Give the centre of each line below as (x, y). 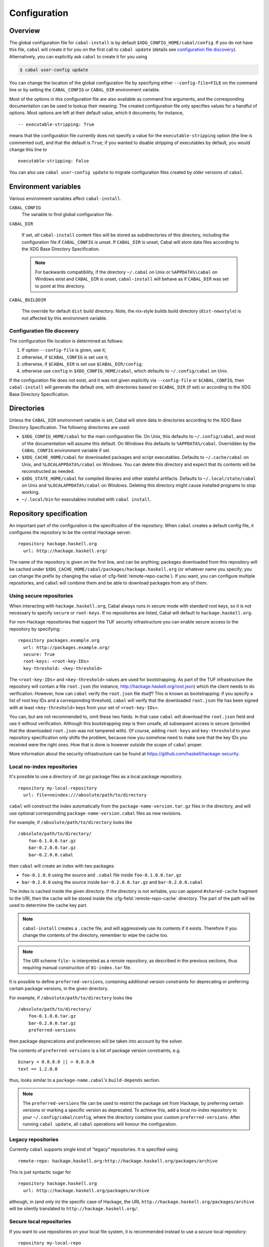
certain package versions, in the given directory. (59, 989)
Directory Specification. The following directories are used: (70, 427)
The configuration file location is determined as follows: (66, 341)
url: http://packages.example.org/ (67, 647)
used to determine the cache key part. (49, 905)
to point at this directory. (60, 286)
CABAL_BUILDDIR (28, 300)
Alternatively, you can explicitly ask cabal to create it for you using (78, 56)
